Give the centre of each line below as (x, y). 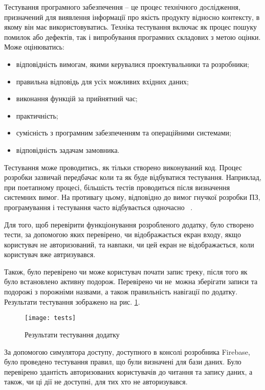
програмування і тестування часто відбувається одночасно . (98, 207)
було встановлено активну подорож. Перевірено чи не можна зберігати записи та (131, 281)
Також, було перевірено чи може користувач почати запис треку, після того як (126, 271)
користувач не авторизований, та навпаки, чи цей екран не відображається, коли (129, 244)
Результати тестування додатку (72, 334)
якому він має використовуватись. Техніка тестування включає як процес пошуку (130, 27)
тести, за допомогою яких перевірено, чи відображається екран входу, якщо (123, 234)
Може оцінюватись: (34, 47)
